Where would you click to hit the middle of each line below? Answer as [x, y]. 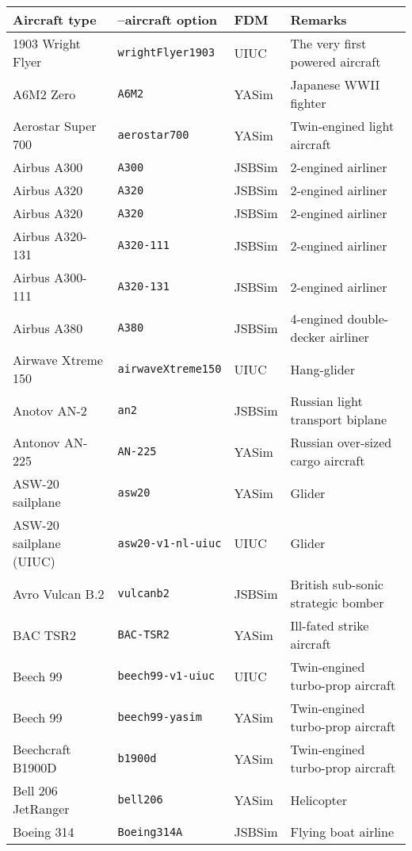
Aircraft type [55, 19]
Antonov [36, 442]
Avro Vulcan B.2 [59, 593]
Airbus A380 [48, 328]
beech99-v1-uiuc [166, 676]
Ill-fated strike [330, 625]
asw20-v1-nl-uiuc [170, 543]
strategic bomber [337, 602]
